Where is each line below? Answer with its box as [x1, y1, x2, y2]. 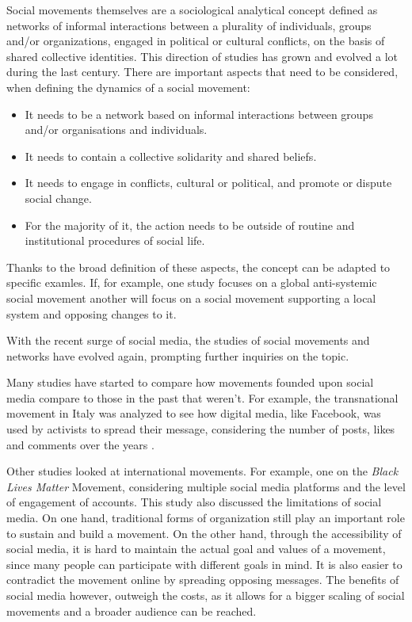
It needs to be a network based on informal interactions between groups [25, 105, 373, 122]
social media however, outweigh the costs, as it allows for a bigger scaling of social [6, 587, 405, 603]
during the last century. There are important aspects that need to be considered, [6, 63, 399, 80]
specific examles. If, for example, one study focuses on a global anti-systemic [6, 274, 377, 291]
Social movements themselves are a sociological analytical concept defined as [6, 2, 378, 17]
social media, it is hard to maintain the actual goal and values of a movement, [6, 540, 386, 557]
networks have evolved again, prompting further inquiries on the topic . [6, 347, 349, 364]
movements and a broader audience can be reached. [6, 602, 257, 619]
